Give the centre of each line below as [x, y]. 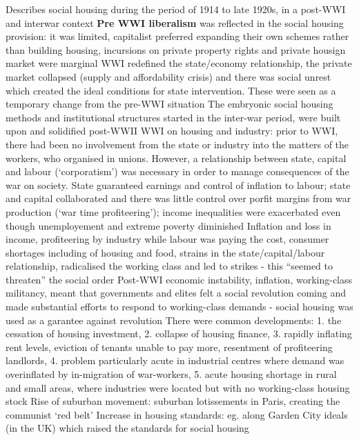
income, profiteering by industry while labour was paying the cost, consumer [167, 239]
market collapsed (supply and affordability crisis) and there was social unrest [168, 76]
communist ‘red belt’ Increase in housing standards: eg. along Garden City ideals [177, 414]
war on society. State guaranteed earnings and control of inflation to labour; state [178, 184]
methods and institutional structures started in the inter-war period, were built [173, 117]
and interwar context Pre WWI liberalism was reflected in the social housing [175, 22]
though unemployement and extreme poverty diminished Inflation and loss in [168, 225]
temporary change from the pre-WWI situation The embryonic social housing [169, 104]
